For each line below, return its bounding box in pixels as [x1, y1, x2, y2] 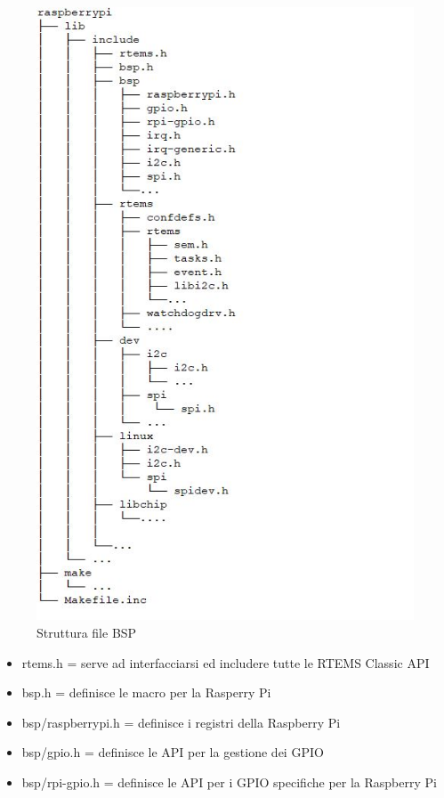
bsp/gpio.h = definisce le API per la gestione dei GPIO [21, 743, 324, 761]
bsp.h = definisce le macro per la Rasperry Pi [21, 683, 271, 702]
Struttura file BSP [36, 623, 137, 642]
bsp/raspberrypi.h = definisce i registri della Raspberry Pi [21, 712, 341, 731]
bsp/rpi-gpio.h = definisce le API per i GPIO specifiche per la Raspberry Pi [21, 773, 437, 792]
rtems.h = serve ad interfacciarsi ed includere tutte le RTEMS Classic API [21, 653, 430, 672]
